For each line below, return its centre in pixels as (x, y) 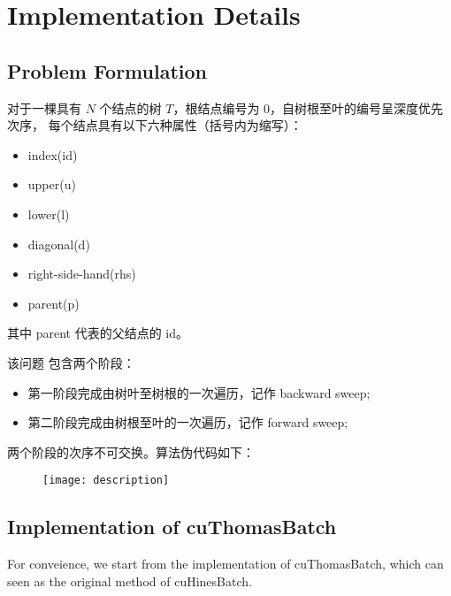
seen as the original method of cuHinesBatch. (130, 581)
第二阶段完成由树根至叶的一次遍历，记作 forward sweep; (188, 422)
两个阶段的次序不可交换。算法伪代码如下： (131, 451)
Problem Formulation (107, 70)
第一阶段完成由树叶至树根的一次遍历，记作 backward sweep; (199, 392)
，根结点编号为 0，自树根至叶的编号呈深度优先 (308, 107)
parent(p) (54, 303)
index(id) (53, 154)
